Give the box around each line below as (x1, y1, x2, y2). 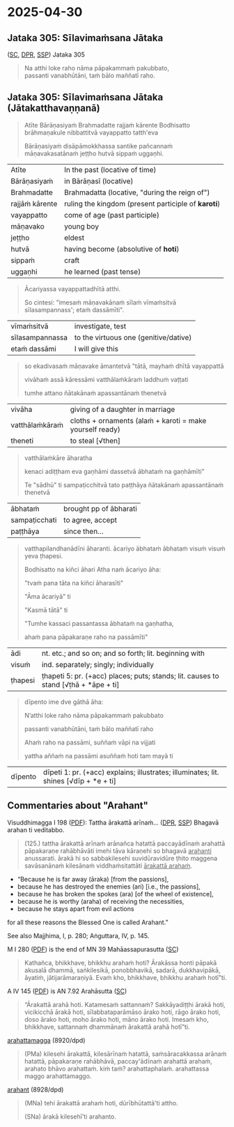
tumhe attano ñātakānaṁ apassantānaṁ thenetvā (24, 388, 167, 397)
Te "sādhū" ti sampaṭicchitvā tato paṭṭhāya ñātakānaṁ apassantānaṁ (24, 480, 224, 489)
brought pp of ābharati (63, 503, 137, 513)
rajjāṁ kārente (10, 199, 58, 208)
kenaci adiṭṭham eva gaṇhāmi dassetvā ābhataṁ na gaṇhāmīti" (24, 467, 205, 475)
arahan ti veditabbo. (7, 825, 65, 834)
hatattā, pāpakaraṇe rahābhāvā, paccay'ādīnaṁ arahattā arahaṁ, (24, 1057, 212, 1065)
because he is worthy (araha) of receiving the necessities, (17, 897, 185, 905)
